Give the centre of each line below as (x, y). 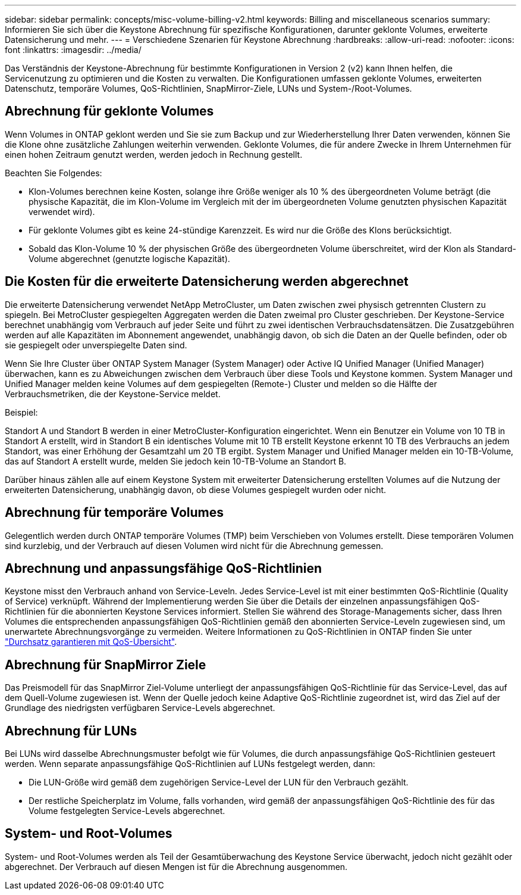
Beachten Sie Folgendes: (54, 173)
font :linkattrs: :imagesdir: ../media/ (73, 50)
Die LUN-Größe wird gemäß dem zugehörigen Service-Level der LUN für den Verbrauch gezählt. (219, 782)
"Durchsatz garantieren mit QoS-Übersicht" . (91, 642)
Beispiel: (21, 412)
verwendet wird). (62, 211)
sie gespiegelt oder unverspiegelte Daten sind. (96, 345)
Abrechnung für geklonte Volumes (109, 111)
